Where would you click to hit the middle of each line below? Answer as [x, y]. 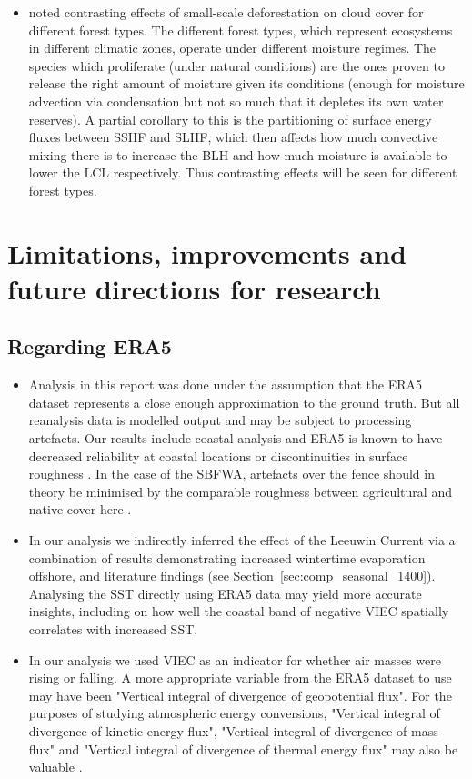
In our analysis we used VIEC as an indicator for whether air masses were [235, 659]
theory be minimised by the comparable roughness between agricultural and [240, 491]
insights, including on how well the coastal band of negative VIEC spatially [239, 611]
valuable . [55, 767]
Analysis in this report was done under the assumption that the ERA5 [226, 384]
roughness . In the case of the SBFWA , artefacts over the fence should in [231, 474]
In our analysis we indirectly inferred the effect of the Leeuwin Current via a [242, 540]
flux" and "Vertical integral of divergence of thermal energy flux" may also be [243, 749]
